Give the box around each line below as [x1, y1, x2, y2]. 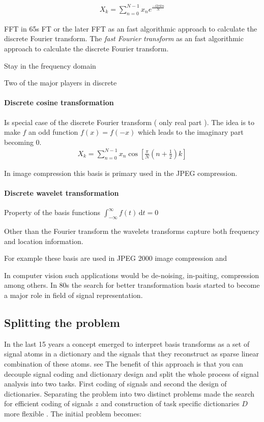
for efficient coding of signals [4, 398, 93, 409]
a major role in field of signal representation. [4, 290, 143, 300]
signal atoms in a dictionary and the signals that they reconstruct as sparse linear [4, 348, 259, 359]
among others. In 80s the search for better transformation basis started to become [4, 280, 260, 290]
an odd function [28, 127, 78, 137]
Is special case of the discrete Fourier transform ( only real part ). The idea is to [4, 116, 255, 127]
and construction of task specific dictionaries [101, 398, 240, 409]
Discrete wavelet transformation [4, 188, 119, 198]
